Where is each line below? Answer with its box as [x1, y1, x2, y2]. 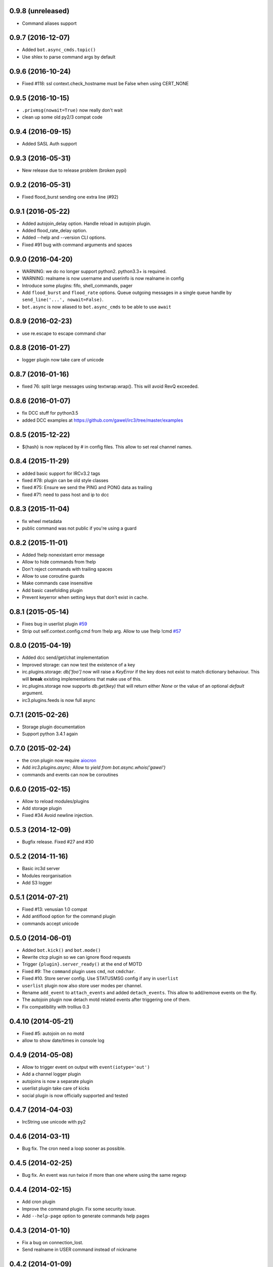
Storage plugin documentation [22, 724, 85, 730]
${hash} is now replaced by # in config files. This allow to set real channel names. [22, 443, 193, 450]
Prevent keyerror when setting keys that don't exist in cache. [22, 594, 149, 601]
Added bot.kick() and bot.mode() [22, 947, 101, 953]
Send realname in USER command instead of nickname [22, 1247, 137, 1253]
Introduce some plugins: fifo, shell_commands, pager [22, 282, 133, 288]
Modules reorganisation [22, 872, 72, 879]
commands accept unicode [22, 920, 79, 926]
